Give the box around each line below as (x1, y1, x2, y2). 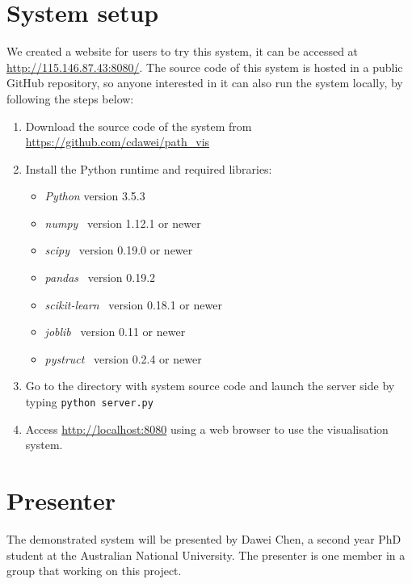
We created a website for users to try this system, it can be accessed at (6, 43, 359, 60)
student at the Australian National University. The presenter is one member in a (6, 546, 406, 563)
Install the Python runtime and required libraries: (25, 160, 272, 177)
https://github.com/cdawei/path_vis (25, 133, 210, 150)
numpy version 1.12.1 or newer (44, 214, 201, 231)
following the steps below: (6, 90, 134, 107)
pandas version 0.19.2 (44, 269, 156, 286)
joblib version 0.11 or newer (44, 323, 186, 340)
